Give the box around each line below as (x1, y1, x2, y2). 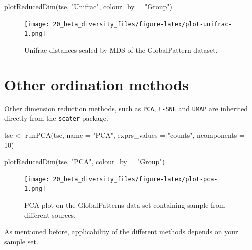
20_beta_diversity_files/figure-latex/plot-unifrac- (53, 20, 232, 28)
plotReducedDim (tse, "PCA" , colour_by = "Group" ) (4, 156, 165, 167)
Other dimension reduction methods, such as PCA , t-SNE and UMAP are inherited (4, 103, 248, 113)
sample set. (4, 236, 38, 246)
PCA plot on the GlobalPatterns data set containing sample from (24, 200, 225, 210)
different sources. (24, 209, 76, 220)
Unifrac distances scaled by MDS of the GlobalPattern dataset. (24, 44, 218, 55)
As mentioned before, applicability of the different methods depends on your (4, 226, 238, 237)
